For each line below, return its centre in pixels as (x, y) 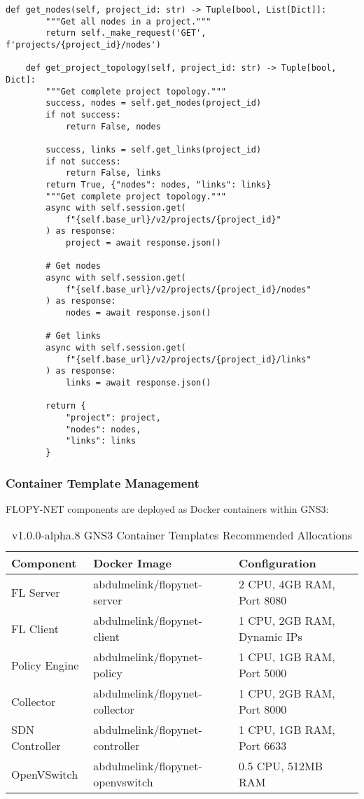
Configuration (278, 563)
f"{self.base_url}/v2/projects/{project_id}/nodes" (188, 289)
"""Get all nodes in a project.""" (128, 21)
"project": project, (113, 417)
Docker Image (132, 563)
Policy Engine (45, 665)
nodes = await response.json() (138, 313)
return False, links (113, 173)
